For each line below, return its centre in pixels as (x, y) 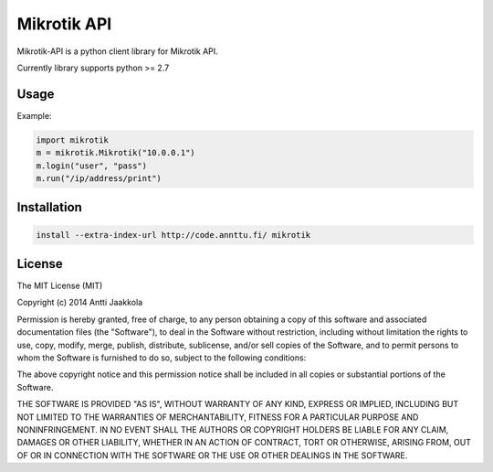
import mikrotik (73, 140)
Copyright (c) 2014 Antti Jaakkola (80, 303)
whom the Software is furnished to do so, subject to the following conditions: (162, 358)
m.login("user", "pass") (92, 166)
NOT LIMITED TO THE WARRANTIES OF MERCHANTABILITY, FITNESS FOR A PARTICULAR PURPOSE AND (218, 417)
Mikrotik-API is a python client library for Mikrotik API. (117, 51)
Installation (49, 207)
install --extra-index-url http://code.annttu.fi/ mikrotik (173, 235)
